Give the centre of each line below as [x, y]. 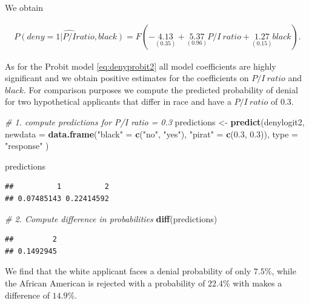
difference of [27, 295]
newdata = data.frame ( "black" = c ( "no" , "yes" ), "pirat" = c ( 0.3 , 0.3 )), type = [151, 134]
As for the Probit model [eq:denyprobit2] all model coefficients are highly [141, 66]
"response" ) [27, 146]
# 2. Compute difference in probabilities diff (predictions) [111, 218]
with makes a [257, 283]
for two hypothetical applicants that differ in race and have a [118, 101]
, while [284, 271]
